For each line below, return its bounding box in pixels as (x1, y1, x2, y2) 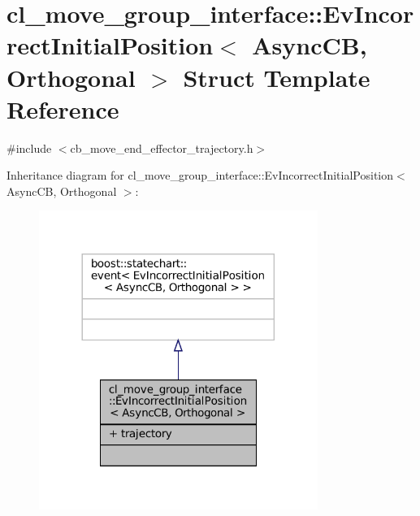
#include (6, 139, 52, 156)
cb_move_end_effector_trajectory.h (70, 139, 253, 156)
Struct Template (183, 60, 370, 93)
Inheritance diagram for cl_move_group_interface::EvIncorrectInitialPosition (6, 167, 394, 184)
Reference (6, 92, 119, 125)
